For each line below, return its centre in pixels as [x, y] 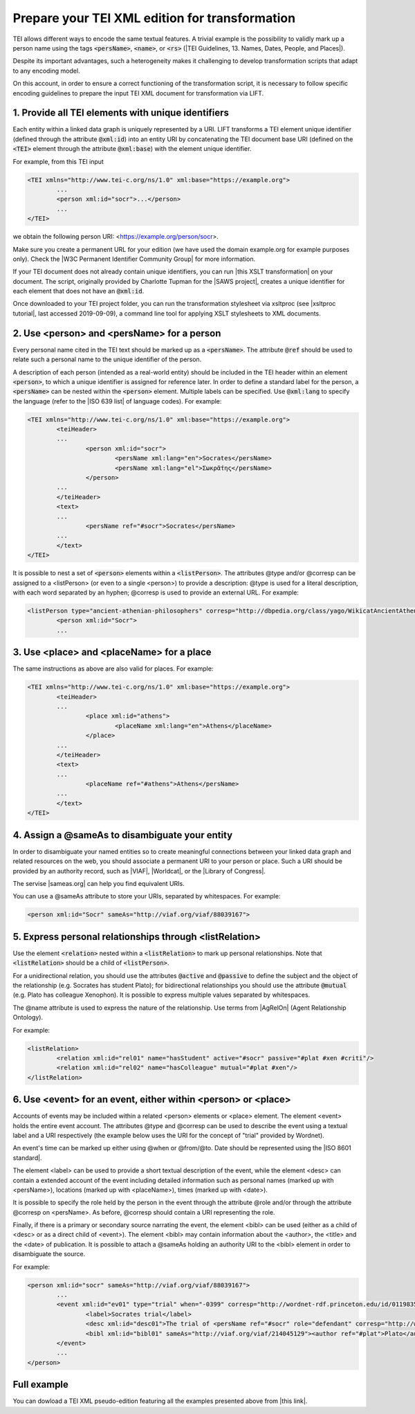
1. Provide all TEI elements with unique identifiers [121, 113]
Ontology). [28, 1017]
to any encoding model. [46, 71]
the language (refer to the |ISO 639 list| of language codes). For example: [117, 401]
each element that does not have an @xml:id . [79, 291]
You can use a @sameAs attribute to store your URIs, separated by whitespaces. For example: [147, 896]
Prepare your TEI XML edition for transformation [154, 18]
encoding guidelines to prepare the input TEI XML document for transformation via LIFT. [138, 93]
